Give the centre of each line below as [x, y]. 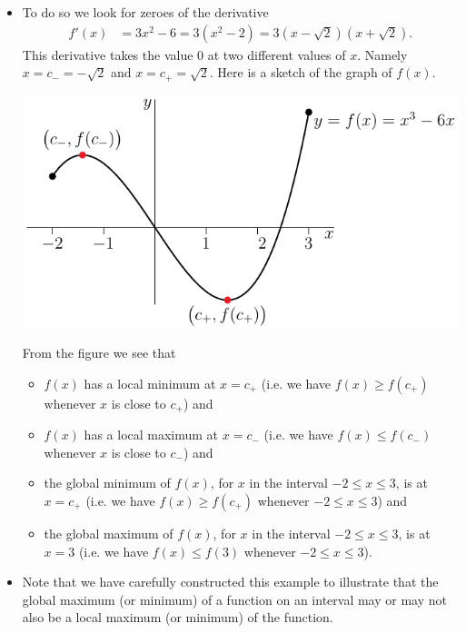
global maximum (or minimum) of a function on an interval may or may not [234, 599]
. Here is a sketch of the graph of [301, 72]
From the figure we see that [99, 353]
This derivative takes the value [108, 54]
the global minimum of [107, 483]
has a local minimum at [150, 383]
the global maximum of [109, 533]
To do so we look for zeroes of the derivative [145, 12]
